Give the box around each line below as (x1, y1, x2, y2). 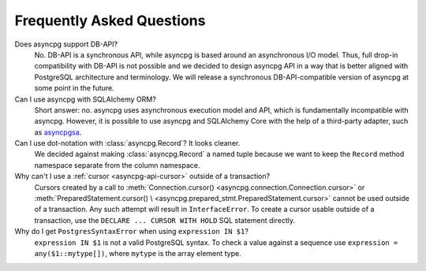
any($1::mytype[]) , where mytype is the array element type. (34, 248, 242, 258)
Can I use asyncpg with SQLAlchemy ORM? (14, 95, 157, 104)
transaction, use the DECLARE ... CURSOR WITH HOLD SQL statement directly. (34, 215, 296, 225)
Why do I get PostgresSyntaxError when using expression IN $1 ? (14, 227, 248, 236)
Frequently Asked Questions (14, 12, 206, 29)
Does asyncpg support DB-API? (14, 39, 118, 49)
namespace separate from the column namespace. (34, 160, 200, 169)
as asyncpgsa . (34, 127, 82, 137)
